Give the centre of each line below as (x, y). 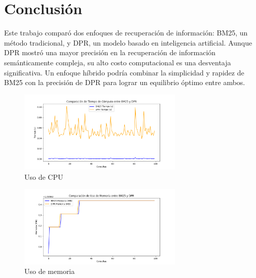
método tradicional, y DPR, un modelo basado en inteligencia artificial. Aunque (128, 42)
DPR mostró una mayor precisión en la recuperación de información (110, 52)
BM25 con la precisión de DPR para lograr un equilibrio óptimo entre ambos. (125, 82)
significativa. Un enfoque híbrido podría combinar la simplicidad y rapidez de (124, 72)
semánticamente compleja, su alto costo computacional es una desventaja (118, 62)
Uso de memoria (50, 271)
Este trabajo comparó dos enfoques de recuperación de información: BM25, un (126, 33)
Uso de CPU (44, 176)
